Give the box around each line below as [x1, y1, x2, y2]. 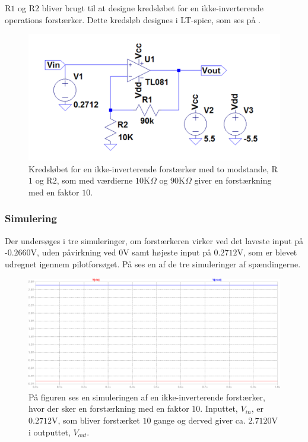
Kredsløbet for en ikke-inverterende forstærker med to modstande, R [28, 162, 278, 175]
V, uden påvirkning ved [30, 246, 116, 258]
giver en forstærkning [194, 174, 272, 187]
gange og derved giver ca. [154, 414, 246, 427]
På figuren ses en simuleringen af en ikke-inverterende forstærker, [28, 390, 265, 403]
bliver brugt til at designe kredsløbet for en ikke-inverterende [42, 2, 263, 14]
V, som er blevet [237, 246, 297, 258]
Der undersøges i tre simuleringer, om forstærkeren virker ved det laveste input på [5, 234, 304, 247]
